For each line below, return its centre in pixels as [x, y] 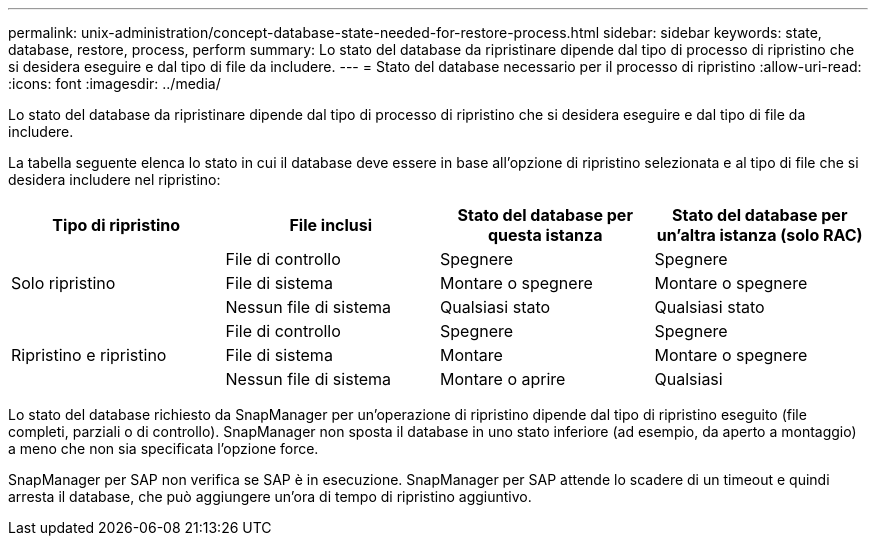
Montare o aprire [503, 379]
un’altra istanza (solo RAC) [759, 235]
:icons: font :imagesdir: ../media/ [114, 83]
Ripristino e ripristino [89, 355]
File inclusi [331, 225]
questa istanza [545, 235]
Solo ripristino [63, 283]
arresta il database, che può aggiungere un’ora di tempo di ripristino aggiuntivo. [270, 496]
